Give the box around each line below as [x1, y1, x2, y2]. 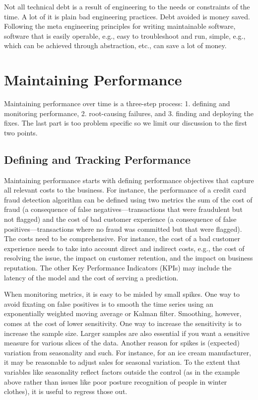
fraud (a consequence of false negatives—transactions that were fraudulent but [4, 204, 243, 214]
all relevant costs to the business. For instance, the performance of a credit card [4, 185, 247, 195]
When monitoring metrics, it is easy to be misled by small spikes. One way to [4, 289, 240, 299]
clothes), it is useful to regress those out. [4, 386, 128, 397]
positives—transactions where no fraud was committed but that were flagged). [4, 223, 242, 234]
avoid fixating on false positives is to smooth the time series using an [4, 298, 213, 309]
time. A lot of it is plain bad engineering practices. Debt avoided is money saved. [4, 11, 251, 21]
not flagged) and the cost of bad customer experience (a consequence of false [4, 214, 237, 224]
